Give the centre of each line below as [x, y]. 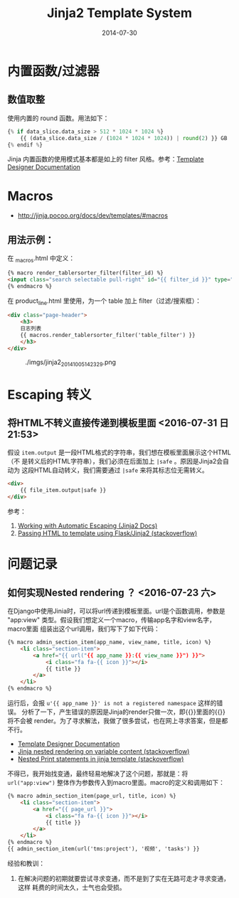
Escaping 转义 [49, 394]
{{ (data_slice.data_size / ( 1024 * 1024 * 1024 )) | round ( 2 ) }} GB [124, 138]
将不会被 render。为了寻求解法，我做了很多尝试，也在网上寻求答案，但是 [115, 721]
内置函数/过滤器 [53, 71]
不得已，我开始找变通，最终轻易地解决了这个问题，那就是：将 [98, 774]
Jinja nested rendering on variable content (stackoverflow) [103, 752]
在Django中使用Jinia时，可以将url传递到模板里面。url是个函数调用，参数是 [116, 611]
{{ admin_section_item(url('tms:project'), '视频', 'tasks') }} [103, 849]
